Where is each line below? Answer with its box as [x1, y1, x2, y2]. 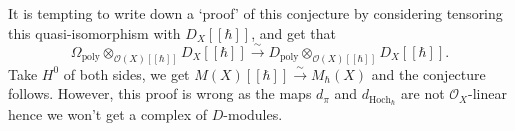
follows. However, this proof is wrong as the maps [8, 83, 312, 104]
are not [401, 83, 445, 104]
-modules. [223, 104, 283, 125]
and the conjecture [371, 63, 486, 84]
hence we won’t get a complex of [8, 104, 208, 125]
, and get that [251, 22, 336, 43]
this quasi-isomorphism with [8, 22, 181, 43]
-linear [467, 83, 507, 104]
